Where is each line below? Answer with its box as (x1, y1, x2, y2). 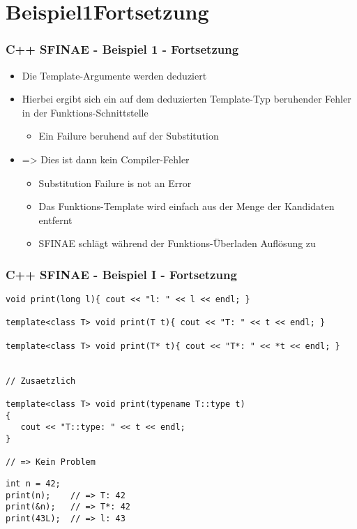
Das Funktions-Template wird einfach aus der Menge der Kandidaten (38, 199, 335, 214)
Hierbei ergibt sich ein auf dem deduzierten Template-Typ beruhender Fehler (22, 91, 351, 106)
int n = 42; (6, 479, 61, 489)
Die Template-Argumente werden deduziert (22, 68, 207, 82)
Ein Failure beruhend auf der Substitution (38, 128, 219, 143)
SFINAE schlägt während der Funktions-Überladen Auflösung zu (38, 236, 316, 251)
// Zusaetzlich (6, 375, 76, 386)
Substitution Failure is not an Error (38, 175, 192, 190)
